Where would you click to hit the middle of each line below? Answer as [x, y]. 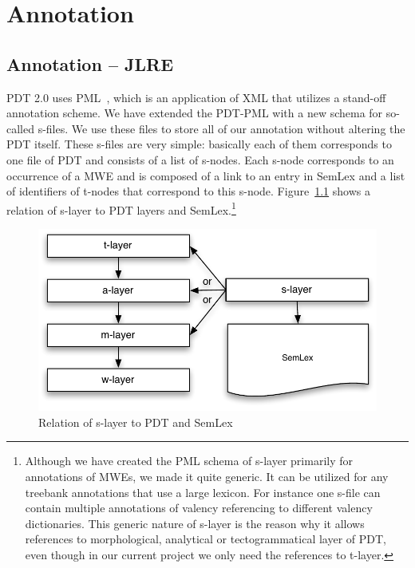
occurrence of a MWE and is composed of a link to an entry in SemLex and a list [206, 175]
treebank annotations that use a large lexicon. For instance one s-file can [203, 492]
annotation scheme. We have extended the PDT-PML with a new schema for [195, 113]
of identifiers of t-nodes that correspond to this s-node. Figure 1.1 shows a [188, 191]
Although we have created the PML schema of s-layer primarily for [189, 461]
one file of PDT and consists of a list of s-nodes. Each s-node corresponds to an [200, 159]
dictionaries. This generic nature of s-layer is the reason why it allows [195, 523]
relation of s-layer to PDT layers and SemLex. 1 [121, 208]
